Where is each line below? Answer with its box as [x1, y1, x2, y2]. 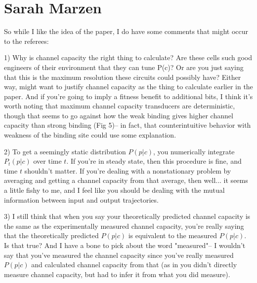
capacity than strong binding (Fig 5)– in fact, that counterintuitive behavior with [4, 120, 251, 130]
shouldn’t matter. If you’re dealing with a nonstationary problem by [24, 165, 231, 176]
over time [33, 156, 62, 166]
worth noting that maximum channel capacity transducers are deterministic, [4, 101, 235, 111]
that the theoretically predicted [4, 230, 99, 241]
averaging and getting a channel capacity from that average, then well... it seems [4, 175, 248, 185]
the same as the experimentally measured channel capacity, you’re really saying [4, 220, 244, 231]
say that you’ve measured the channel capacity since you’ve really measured [4, 249, 234, 260]
